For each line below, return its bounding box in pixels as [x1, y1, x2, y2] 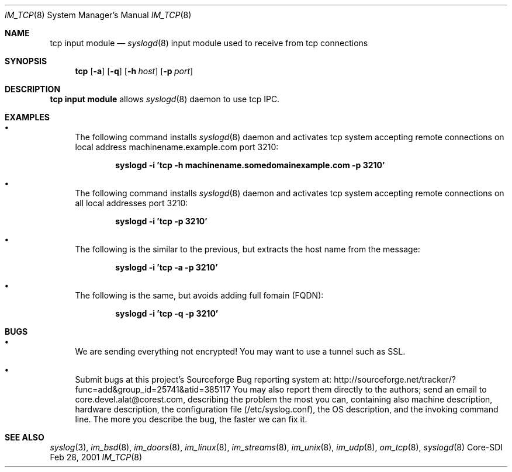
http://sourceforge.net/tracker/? [334, 374, 456, 384]
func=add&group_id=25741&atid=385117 [75, 384, 231, 394]
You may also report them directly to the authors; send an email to [233, 384, 487, 394]
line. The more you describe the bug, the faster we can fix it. [75, 414, 307, 424]
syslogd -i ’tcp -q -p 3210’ [115, 308, 219, 318]
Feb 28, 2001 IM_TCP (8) [50, 452, 143, 462]
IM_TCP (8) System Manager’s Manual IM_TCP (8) [5, 10, 192, 20]
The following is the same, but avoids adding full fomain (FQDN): [75, 290, 324, 300]
